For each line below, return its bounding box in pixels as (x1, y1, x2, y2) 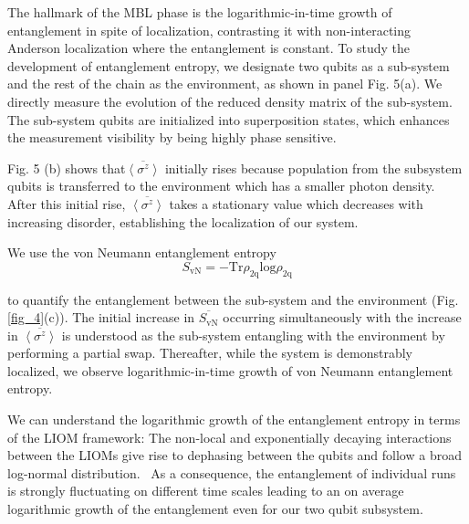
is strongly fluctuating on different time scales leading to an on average (7, 481, 404, 500)
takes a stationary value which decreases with (169, 194, 423, 213)
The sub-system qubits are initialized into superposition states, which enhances (7, 110, 450, 129)
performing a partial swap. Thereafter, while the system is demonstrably (7, 343, 412, 362)
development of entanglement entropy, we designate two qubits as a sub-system (7, 56, 450, 75)
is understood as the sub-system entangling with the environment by (61, 325, 445, 344)
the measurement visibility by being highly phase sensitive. (7, 128, 337, 147)
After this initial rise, (7, 194, 126, 213)
